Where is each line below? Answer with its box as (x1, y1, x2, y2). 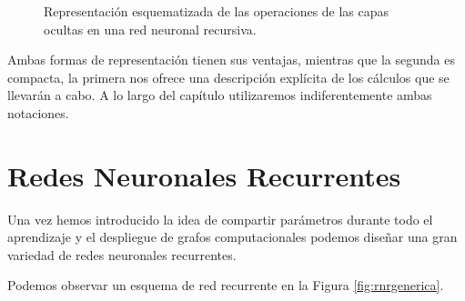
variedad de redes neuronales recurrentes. (7, 245, 237, 264)
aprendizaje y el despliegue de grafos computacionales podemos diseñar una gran (7, 227, 458, 246)
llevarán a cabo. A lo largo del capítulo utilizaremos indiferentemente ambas (7, 85, 432, 105)
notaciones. (7, 103, 69, 122)
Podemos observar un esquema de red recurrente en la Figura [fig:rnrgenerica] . (7, 276, 444, 295)
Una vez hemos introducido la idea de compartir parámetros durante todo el (7, 209, 433, 228)
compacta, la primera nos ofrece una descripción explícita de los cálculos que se (7, 67, 450, 86)
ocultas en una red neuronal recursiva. (44, 19, 257, 38)
